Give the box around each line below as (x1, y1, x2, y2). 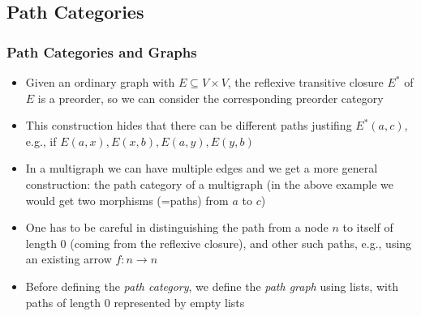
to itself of (342, 219, 393, 236)
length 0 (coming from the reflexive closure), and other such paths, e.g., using (25, 234, 412, 251)
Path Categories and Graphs (6, 41, 197, 62)
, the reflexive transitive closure (227, 74, 384, 90)
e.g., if (25, 132, 57, 149)
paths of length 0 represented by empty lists (25, 293, 245, 310)
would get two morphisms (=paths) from (25, 191, 229, 208)
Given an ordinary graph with (25, 74, 175, 90)
